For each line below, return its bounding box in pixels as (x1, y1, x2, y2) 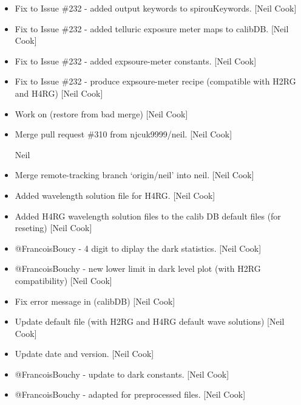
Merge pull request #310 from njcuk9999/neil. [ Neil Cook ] (15, 128, 232, 140)
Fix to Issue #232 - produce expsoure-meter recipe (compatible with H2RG (15, 75, 296, 88)
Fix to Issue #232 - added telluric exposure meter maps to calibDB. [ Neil (15, 22, 289, 35)
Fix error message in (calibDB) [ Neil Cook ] (15, 294, 175, 307)
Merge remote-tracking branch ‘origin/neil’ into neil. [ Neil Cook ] (15, 168, 254, 181)
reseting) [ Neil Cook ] (15, 221, 92, 234)
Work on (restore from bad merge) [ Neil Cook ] (15, 107, 188, 120)
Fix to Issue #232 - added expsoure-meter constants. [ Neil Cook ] (15, 54, 257, 67)
